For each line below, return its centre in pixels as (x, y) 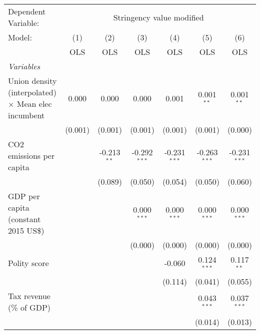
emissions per (31, 156)
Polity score (28, 263)
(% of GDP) (29, 307)
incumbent (26, 115)
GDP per (24, 196)
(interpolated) (32, 92)
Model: (20, 37)
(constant (24, 219)
